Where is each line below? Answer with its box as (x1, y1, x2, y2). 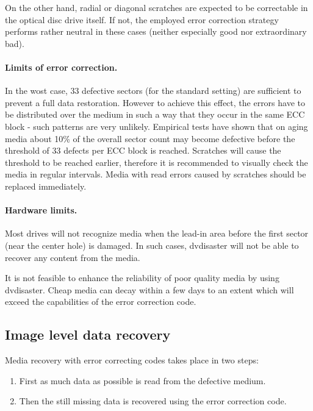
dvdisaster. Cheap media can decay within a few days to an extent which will (5, 283, 294, 296)
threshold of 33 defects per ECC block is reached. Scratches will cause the (5, 144, 281, 157)
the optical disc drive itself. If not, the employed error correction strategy (5, 13, 279, 26)
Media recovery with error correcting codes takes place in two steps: (5, 354, 259, 366)
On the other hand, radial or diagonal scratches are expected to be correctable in (5, 1, 308, 13)
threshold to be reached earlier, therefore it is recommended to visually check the (5, 155, 308, 168)
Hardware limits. (5, 204, 77, 216)
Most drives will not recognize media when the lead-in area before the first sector (5, 227, 309, 240)
